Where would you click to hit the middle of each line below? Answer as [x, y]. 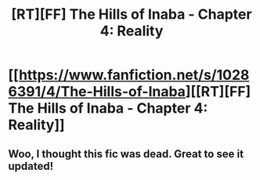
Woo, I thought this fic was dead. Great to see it [126, 154]
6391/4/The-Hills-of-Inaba [97, 92]
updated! [31, 166]
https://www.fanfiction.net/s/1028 [134, 75]
